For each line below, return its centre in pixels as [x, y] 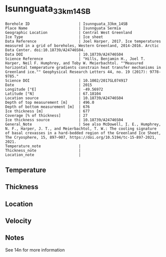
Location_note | [43, 155]
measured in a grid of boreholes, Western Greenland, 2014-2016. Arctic [82, 45]
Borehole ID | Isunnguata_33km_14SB [66, 24]
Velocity [18, 221]
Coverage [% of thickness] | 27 [46, 115]
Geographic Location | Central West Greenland [69, 32]
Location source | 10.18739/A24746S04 [64, 98]
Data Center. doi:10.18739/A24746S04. [45, 50]
